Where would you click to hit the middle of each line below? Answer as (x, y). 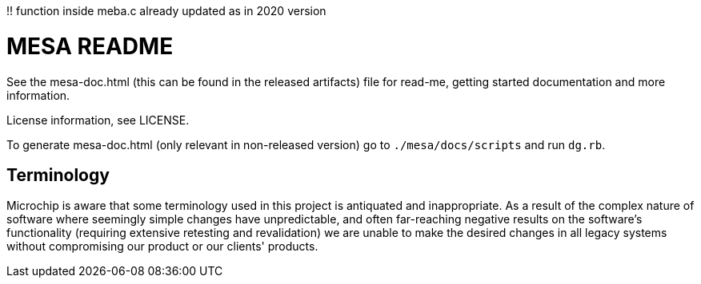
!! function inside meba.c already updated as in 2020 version (166, 11)
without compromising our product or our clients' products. (162, 247)
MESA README (90, 46)
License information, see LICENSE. (98, 120)
